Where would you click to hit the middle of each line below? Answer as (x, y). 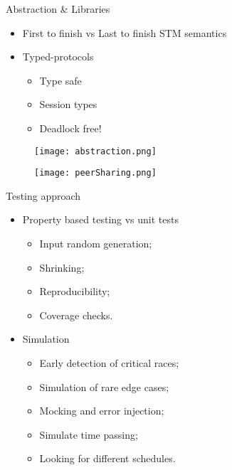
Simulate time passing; (89, 434)
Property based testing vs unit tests (101, 219)
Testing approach (43, 195)
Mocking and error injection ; (102, 411)
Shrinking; (62, 267)
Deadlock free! (70, 128)
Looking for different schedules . (107, 458)
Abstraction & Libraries (58, 9)
